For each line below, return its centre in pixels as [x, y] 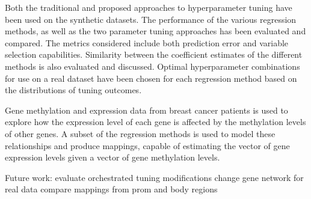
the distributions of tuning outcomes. [73, 90]
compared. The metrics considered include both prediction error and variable [147, 42]
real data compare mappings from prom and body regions [111, 189]
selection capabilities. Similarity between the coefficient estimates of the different [154, 54]
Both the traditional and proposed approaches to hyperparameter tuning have [149, 7]
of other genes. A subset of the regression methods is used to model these [140, 133]
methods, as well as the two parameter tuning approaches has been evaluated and [155, 31]
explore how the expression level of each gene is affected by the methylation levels [155, 122]
